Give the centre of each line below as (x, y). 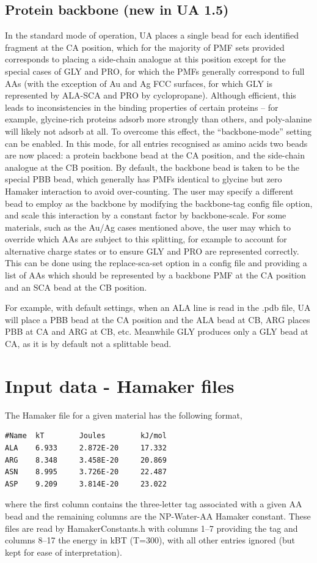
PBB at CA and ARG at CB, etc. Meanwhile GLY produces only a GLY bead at (157, 331)
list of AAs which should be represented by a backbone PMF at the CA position (155, 275)
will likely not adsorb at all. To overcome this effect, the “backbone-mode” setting (158, 131)
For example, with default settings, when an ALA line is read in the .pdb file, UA (158, 308)
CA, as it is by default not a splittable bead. (88, 344)
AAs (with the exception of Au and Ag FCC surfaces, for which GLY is (139, 83)
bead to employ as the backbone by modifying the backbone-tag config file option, (159, 203)
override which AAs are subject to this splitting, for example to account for (146, 239)
